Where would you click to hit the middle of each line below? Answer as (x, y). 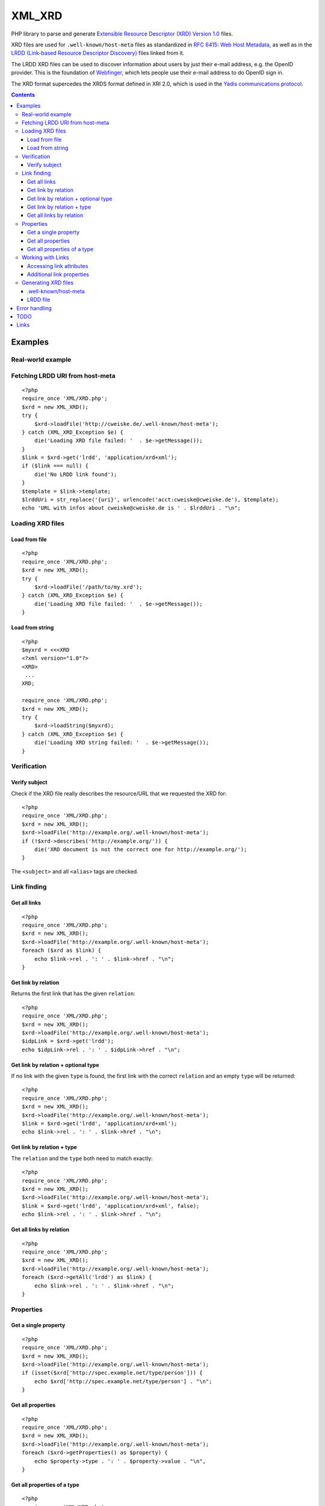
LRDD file (39, 300)
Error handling (34, 308)
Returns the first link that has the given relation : (73, 993)
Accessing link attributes (58, 266)
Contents (23, 95)
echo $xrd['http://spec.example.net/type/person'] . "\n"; (123, 1381)
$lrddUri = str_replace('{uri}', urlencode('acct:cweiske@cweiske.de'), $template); (150, 500)
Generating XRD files (48, 283)
